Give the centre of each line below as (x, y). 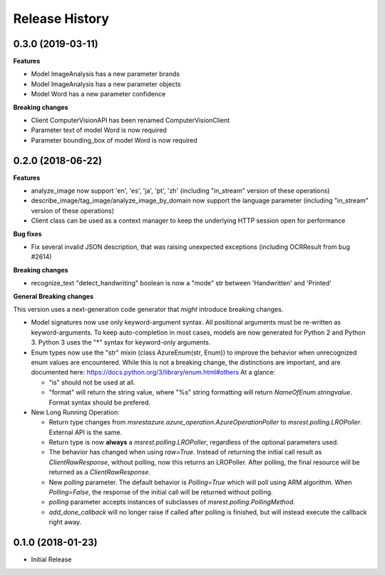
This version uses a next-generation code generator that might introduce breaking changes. (148, 309)
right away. (65, 522)
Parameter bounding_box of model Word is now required (114, 140)
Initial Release (51, 559)
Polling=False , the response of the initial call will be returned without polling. (161, 492)
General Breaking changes (53, 296)
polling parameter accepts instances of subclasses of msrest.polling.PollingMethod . (172, 502)
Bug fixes (27, 234)
